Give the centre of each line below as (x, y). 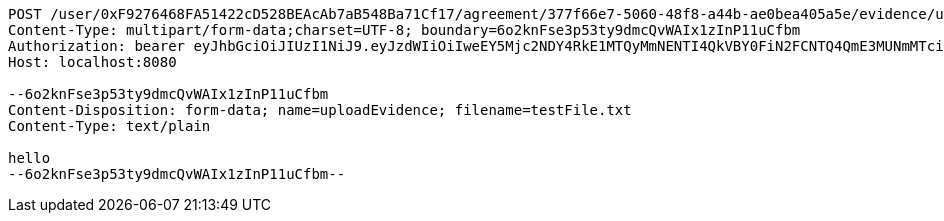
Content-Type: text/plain (109, 126)
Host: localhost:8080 (92, 62)
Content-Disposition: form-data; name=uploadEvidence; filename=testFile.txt (320, 110)
